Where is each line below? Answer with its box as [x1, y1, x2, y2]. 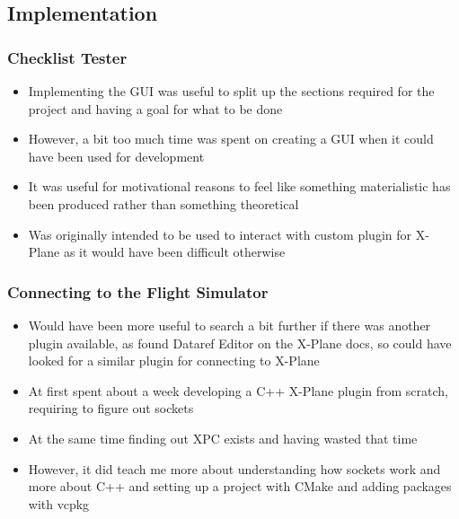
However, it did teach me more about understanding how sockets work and [28, 459, 441, 478]
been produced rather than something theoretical [28, 194, 299, 213]
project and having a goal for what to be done [28, 99, 283, 118]
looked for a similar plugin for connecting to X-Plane [28, 351, 320, 370]
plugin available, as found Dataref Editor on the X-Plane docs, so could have [28, 333, 452, 352]
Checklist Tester [7, 46, 128, 68]
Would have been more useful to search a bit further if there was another [28, 315, 431, 334]
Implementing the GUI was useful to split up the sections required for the [28, 82, 435, 100]
